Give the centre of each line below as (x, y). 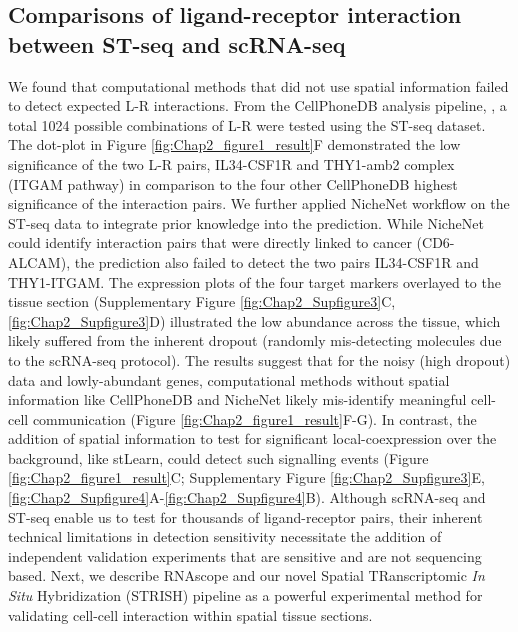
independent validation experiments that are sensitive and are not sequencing (245, 555)
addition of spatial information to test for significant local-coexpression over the (252, 438)
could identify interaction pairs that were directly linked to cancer (210, 242)
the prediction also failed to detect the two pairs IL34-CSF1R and (276, 261)
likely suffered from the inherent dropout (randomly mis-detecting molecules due (255, 340)
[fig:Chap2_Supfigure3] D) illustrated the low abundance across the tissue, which (254, 320)
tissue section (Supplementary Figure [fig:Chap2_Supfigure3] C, (202, 301)
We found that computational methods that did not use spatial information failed (258, 85)
